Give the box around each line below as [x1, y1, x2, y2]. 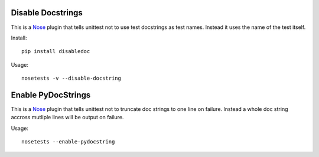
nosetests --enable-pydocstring [21, 139, 115, 145]
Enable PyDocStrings [11, 90, 91, 100]
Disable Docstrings [11, 8, 83, 18]
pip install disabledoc [21, 48, 90, 55]
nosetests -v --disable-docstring [21, 75, 121, 82]
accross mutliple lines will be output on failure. [11, 114, 124, 121]
